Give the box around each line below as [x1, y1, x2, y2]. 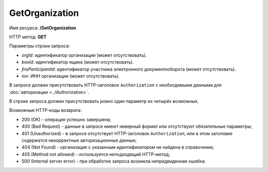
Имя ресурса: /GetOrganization [9, 25, 76, 31]
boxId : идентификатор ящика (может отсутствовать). [21, 59, 134, 65]
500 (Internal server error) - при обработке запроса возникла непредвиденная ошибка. [21, 158, 206, 164]
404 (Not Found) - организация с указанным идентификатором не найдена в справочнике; [21, 144, 214, 150]
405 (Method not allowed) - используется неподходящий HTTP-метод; [21, 151, 170, 157]
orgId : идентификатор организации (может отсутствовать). [21, 52, 147, 58]
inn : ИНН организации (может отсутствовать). [21, 73, 120, 79]
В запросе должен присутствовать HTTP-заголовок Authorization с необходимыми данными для [9, 82, 222, 88]
